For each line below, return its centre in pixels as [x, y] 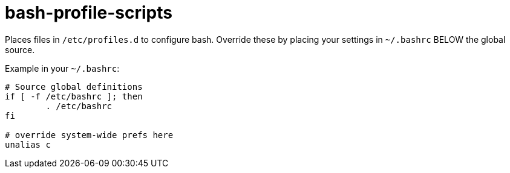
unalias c [28, 144]
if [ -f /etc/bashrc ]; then [74, 96]
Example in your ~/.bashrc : [62, 68]
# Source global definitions [74, 86]
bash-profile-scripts [89, 13]
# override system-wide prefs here [89, 135]
